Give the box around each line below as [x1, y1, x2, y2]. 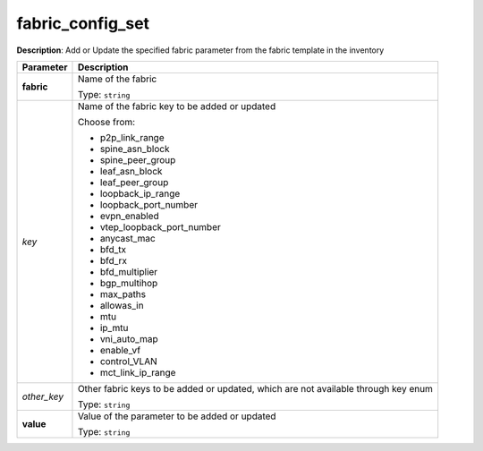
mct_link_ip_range [99, 366, 176, 379]
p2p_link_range [99, 131, 165, 143]
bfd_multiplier [99, 265, 158, 277]
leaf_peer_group [99, 175, 169, 188]
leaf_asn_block [99, 165, 163, 177]
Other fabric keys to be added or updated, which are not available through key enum [77, 382, 434, 395]
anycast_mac [99, 232, 156, 244]
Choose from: [77, 115, 136, 128]
